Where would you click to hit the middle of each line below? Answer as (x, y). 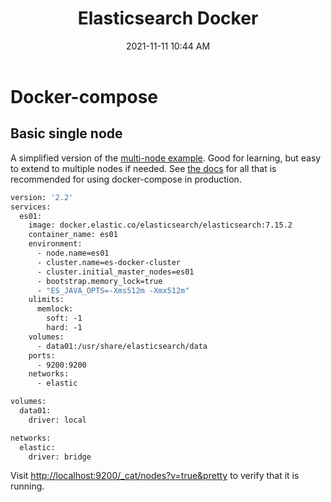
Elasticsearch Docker (168, 18)
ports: (42, 355)
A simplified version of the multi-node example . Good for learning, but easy (166, 158)
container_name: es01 (73, 235)
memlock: (55, 309)
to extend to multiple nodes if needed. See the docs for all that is (143, 168)
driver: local (57, 420)
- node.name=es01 (73, 253)
